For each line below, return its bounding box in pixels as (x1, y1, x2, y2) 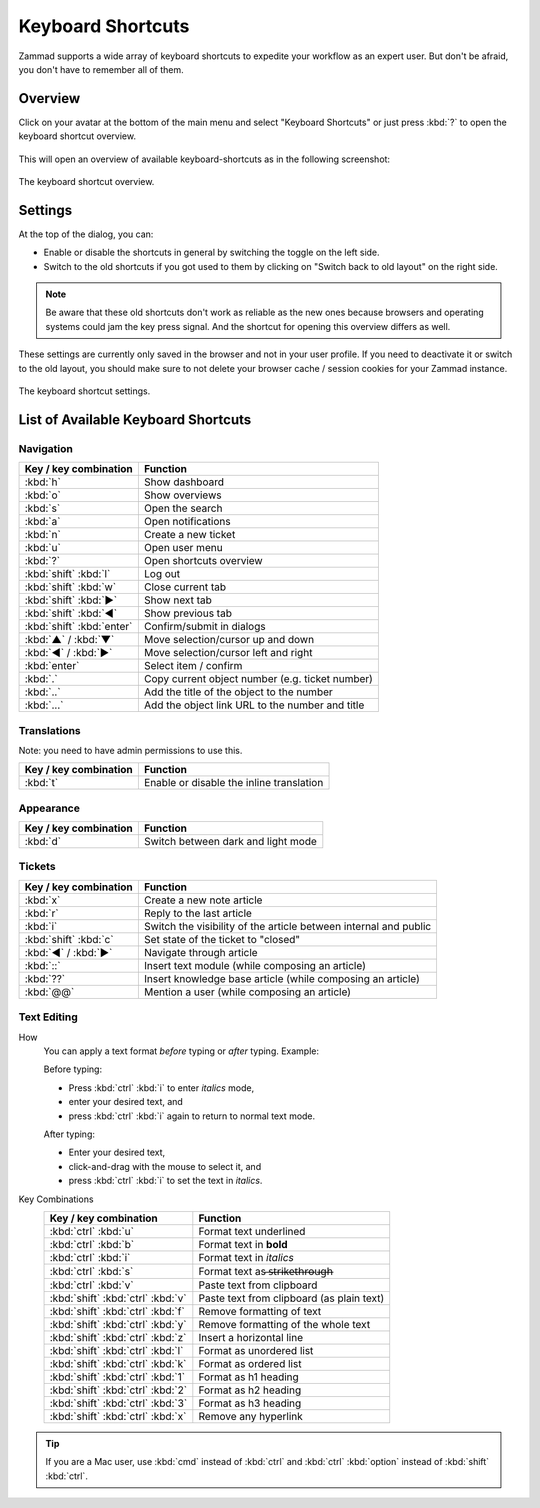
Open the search (143, 501, 223, 515)
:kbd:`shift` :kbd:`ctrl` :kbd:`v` (49, 1291, 187, 1305)
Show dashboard (143, 475, 225, 489)
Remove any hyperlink (198, 1409, 304, 1423)
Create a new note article (143, 893, 263, 907)
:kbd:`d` (24, 835, 62, 849)
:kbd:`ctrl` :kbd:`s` (49, 1264, 134, 1278)
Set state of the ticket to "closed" (143, 932, 301, 946)
